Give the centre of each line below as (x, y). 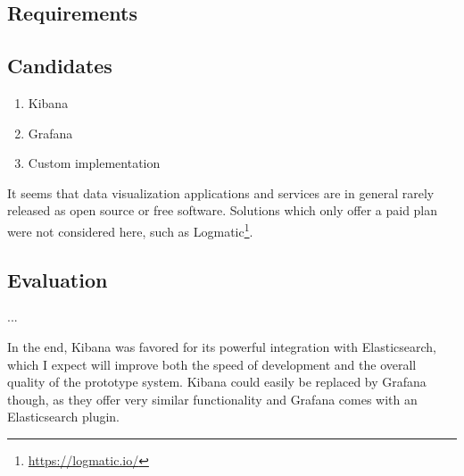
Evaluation (58, 279)
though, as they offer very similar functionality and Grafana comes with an (212, 399)
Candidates (60, 66)
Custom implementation (94, 163)
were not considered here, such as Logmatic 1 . (130, 230)
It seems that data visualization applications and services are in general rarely (221, 192)
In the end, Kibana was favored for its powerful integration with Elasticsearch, (222, 347)
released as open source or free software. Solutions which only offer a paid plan (223, 210)
